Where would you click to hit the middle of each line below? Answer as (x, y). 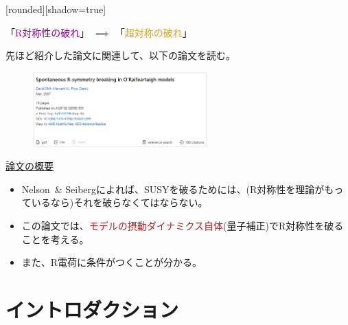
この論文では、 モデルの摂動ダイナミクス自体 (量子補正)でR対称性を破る (183, 226)
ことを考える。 (55, 239)
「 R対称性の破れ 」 (48, 32)
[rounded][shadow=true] (56, 9)
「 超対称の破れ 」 (153, 32)
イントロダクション (92, 310)
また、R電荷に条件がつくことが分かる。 (112, 262)
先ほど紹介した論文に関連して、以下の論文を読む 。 (120, 55)
